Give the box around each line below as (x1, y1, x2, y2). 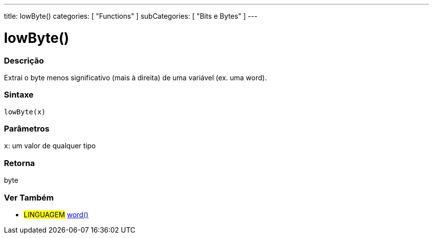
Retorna (4, 158, 35, 168)
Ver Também (4, 192, 54, 203)
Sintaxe (4, 90, 34, 100)
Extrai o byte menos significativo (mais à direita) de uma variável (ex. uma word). (4, 73, 267, 82)
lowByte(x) (4, 107, 46, 116)
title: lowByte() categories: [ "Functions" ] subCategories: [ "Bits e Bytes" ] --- (4, 12, 258, 20)
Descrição (4, 55, 44, 66)
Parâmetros (4, 124, 49, 134)
